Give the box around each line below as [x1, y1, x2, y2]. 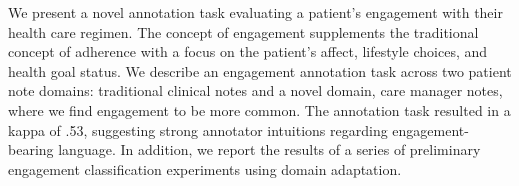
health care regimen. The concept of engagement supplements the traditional [8, 21, 479, 42]
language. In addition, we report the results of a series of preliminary [58, 139, 481, 160]
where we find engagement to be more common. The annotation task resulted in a [8, 99, 511, 120]
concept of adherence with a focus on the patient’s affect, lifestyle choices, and [8, 41, 488, 62]
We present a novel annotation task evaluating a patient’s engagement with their [8, 2, 503, 22]
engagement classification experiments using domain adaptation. [8, 158, 402, 179]
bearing [8, 139, 54, 160]
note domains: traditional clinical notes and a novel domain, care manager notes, [8, 80, 503, 101]
